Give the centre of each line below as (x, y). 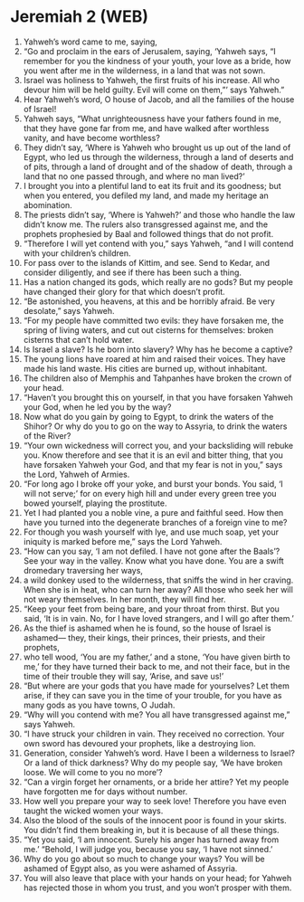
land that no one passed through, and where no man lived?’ (134, 176)
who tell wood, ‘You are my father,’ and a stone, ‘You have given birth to (157, 657)
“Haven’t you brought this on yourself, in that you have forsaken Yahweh (158, 397)
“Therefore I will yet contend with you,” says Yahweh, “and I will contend (158, 243)
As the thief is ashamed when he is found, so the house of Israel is (147, 628)
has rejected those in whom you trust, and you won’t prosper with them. (157, 888)
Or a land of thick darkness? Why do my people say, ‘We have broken (153, 763)
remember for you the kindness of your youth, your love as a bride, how (157, 61)
